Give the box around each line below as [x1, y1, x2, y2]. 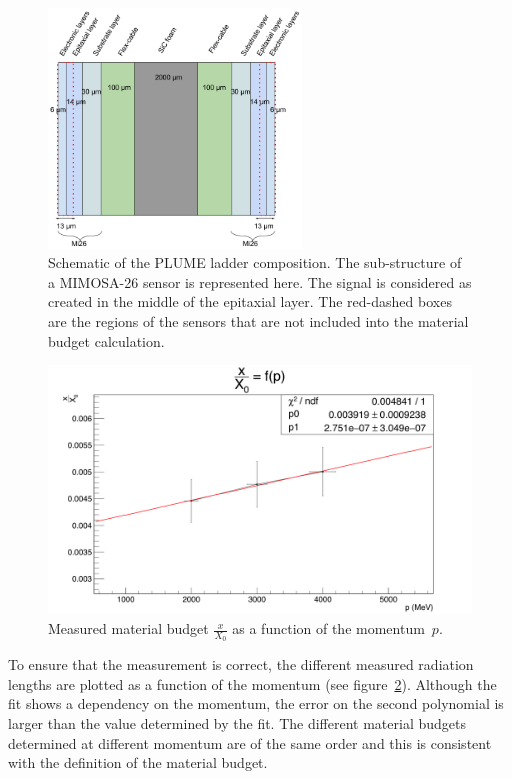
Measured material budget [48, 618, 209, 639]
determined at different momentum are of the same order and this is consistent [8, 732, 492, 753]
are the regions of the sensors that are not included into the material [48, 311, 469, 331]
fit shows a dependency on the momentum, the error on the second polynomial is [8, 693, 504, 714]
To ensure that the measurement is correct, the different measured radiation [8, 654, 474, 675]
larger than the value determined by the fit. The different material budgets [8, 713, 466, 734]
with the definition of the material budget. [8, 752, 268, 773]
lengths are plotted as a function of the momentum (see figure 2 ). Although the [8, 673, 497, 694]
